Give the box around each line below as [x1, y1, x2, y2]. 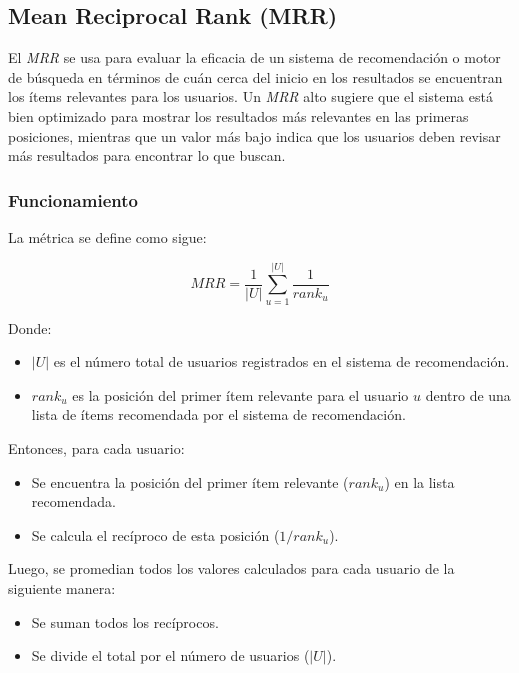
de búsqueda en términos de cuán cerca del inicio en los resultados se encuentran [8, 66, 503, 87]
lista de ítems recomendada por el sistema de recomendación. [31, 404, 406, 425]
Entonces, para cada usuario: [8, 438, 185, 459]
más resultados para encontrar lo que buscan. [8, 145, 286, 166]
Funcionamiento [8, 187, 138, 212]
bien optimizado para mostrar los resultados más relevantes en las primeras [8, 105, 469, 126]
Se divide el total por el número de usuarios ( [31, 645, 310, 666]
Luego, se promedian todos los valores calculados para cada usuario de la [8, 558, 455, 579]
